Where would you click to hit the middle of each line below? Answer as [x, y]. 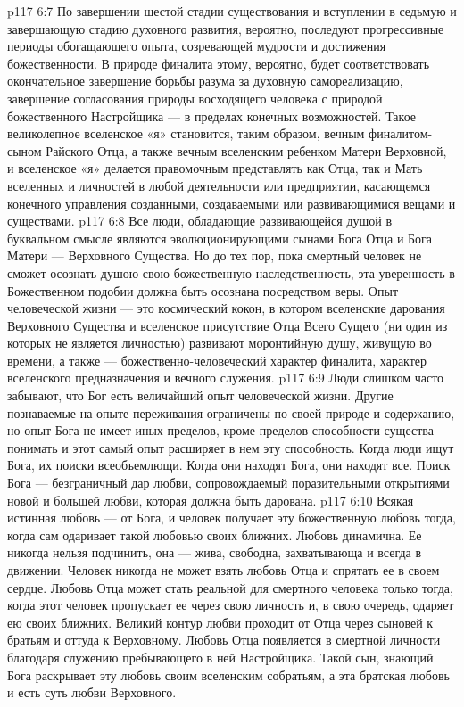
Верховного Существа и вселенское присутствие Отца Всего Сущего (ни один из [228, 325]
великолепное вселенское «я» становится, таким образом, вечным [186, 133]
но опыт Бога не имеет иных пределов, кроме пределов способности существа [220, 430]
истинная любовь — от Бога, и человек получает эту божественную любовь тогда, [232, 518]
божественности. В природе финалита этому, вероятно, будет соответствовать [219, 63]
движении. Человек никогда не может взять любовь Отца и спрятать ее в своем [224, 570]
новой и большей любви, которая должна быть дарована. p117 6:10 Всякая [211, 500]
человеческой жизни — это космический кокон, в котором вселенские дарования [226, 308]
